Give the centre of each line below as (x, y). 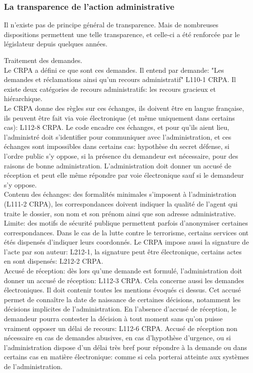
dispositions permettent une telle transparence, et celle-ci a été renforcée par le (122, 34)
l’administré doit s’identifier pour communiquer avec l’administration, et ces (118, 136)
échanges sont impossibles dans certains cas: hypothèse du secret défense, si (117, 146)
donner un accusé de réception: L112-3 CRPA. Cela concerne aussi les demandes (124, 280)
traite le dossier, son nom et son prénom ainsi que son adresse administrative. (120, 213)
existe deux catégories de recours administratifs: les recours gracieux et (110, 89)
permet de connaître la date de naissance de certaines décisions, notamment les (122, 299)
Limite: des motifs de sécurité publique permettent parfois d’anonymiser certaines (126, 223)
